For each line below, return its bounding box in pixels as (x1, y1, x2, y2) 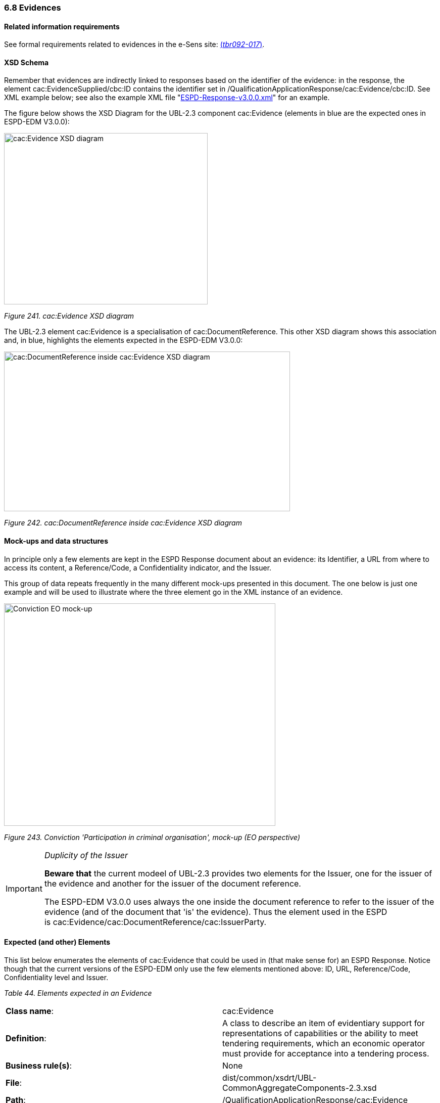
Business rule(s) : (6, 1060, 72, 1071)
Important (6, 883, 42, 894)
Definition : (6, 1033, 46, 1043)
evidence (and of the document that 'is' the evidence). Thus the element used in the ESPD (44, 906, 387, 917)
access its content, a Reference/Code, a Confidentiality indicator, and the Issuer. (4, 563, 272, 572)
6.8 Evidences (4, 3, 61, 13)
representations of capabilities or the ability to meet (222, 1028, 418, 1038)
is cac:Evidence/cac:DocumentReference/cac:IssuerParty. (44, 916, 267, 927)
